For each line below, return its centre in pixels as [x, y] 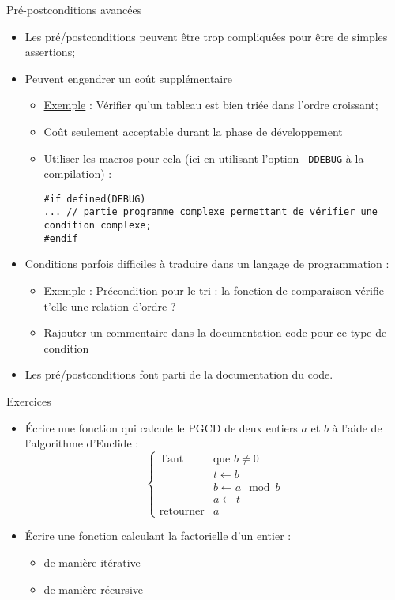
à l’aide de [357, 427]
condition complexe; [98, 226]
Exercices [29, 401]
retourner [182, 512]
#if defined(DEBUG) [95, 199]
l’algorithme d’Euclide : [82, 443]
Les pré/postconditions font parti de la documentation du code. [179, 374]
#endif [61, 238]
